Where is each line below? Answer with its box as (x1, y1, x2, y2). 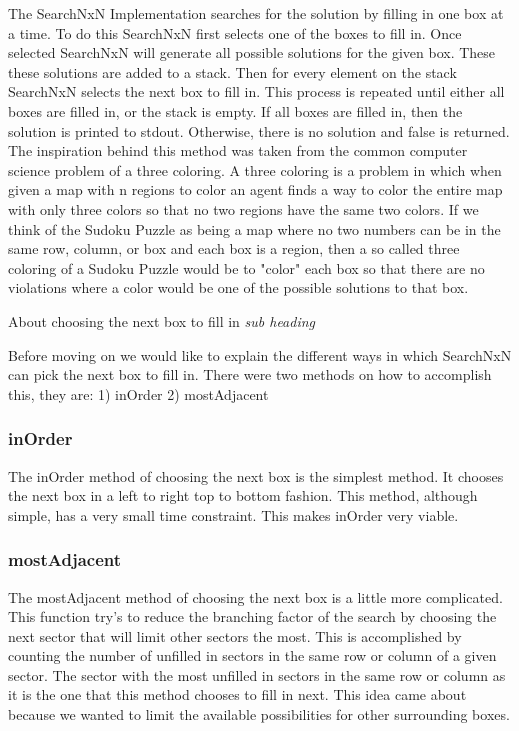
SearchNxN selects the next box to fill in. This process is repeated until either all (8, 81, 505, 102)
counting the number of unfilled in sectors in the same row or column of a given (8, 645, 497, 666)
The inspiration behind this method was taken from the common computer (8, 140, 468, 161)
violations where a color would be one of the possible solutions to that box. (8, 277, 469, 298)
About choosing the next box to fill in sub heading (8, 310, 316, 331)
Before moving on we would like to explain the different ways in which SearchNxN (8, 344, 512, 365)
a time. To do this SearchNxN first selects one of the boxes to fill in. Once (8, 22, 462, 43)
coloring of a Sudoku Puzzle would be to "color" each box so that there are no (8, 257, 485, 278)
